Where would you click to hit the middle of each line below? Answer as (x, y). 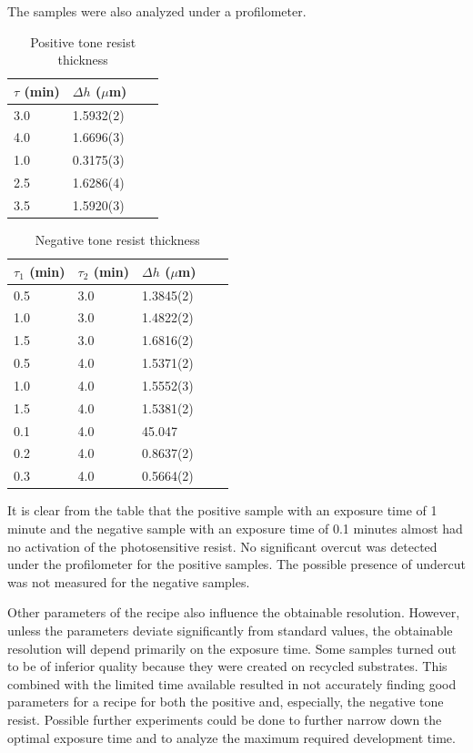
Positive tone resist (83, 41)
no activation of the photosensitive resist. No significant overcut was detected (222, 546)
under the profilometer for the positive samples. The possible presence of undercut (236, 564)
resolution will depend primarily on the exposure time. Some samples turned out (232, 648)
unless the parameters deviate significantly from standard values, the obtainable (230, 630)
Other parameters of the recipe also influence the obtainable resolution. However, (234, 612)
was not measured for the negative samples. (129, 581)
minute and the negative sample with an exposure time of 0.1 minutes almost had (235, 528)
